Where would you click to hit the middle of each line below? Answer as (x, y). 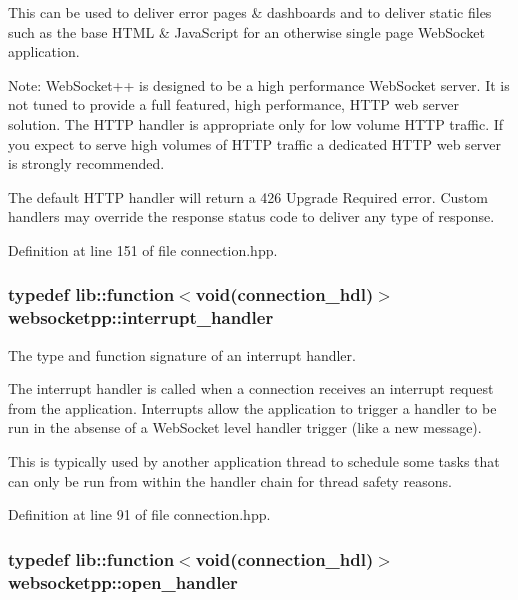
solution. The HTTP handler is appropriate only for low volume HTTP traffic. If (256, 123)
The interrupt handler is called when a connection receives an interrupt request (251, 388)
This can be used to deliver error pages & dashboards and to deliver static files (250, 12)
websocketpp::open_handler (123, 581)
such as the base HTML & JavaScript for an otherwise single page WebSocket (246, 31)
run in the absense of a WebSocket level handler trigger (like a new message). (245, 427)
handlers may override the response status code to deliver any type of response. (251, 216)
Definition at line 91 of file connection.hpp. (139, 514)
